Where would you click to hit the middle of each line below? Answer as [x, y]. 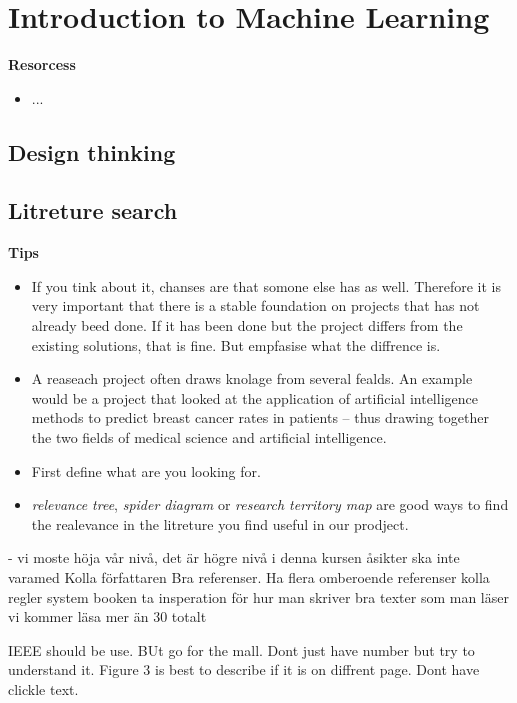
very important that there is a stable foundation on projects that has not [255, 305]
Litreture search [93, 210]
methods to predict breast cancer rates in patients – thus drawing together [260, 417]
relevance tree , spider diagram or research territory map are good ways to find [270, 504]
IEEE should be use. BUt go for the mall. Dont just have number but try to [241, 649]
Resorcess [42, 64]
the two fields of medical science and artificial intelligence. [209, 437]
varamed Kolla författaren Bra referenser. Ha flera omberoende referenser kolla [249, 577]
